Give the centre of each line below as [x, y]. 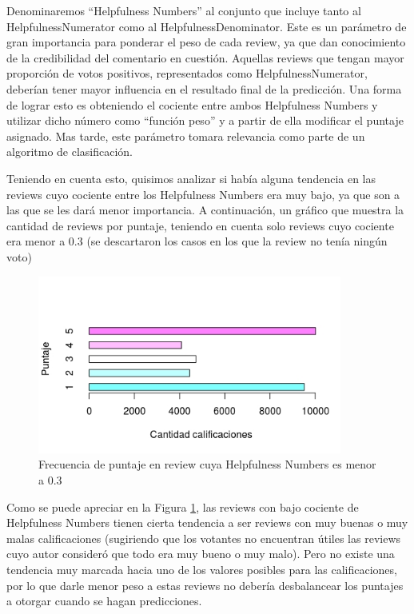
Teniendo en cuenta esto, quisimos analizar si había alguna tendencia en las [191, 178]
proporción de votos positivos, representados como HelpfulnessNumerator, [187, 73]
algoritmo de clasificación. [70, 152]
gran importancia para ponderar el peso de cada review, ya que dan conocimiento [206, 42]
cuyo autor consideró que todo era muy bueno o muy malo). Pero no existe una [201, 554]
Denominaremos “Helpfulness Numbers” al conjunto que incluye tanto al [184, 10]
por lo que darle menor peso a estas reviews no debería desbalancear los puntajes [205, 585]
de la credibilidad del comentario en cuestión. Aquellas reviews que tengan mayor [205, 57]
